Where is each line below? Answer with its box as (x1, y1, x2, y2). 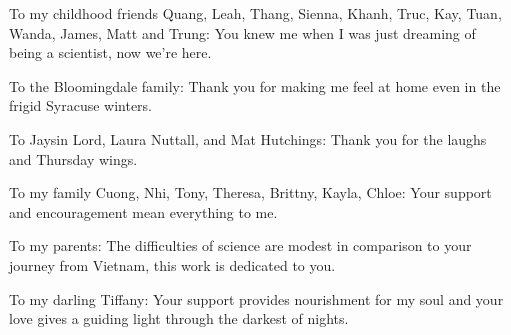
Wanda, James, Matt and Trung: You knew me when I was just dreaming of (9, 22, 476, 43)
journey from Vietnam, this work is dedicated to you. (9, 254, 336, 275)
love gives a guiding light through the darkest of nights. (9, 308, 349, 329)
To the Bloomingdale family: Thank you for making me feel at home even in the (9, 75, 501, 96)
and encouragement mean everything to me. (9, 201, 278, 222)
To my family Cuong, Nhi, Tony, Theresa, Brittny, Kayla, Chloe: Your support (9, 182, 492, 203)
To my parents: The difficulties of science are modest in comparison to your (9, 235, 472, 256)
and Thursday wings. (9, 148, 138, 169)
